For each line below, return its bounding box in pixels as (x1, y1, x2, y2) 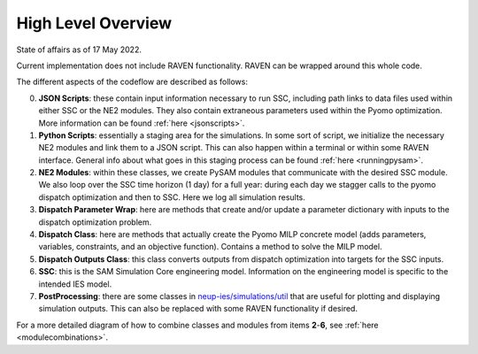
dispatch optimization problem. (38, 217, 152, 227)
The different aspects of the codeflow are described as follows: (16, 76, 248, 88)
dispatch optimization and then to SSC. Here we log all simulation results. (38, 191, 305, 203)
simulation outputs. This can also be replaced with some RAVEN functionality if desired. (38, 304, 358, 314)
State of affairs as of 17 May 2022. (16, 44, 142, 55)
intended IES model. (38, 279, 112, 289)
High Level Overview (16, 13, 173, 33)
